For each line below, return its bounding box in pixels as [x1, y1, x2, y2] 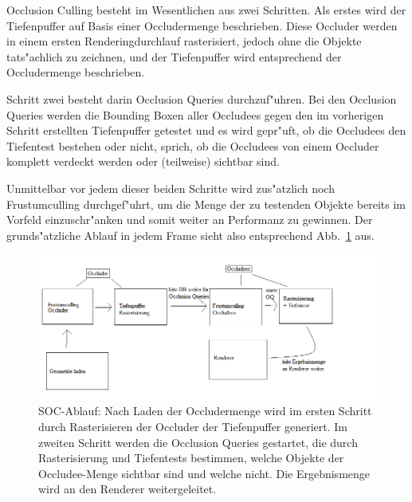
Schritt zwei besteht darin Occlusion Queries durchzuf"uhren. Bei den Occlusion [6, 90, 397, 107]
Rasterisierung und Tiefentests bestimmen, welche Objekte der [38, 449, 344, 466]
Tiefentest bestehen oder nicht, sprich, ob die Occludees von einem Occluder [6, 137, 379, 154]
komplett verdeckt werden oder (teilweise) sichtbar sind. [6, 153, 280, 170]
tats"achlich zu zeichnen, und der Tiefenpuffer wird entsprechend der [6, 48, 342, 65]
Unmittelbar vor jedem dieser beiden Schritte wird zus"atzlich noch [6, 179, 335, 196]
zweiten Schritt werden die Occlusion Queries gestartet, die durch [38, 433, 358, 450]
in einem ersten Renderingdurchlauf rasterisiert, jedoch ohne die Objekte [6, 33, 362, 49]
